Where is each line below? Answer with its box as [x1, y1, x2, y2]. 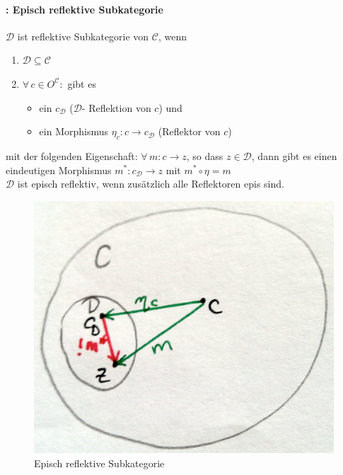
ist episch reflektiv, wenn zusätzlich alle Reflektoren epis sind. [17, 176, 284, 191]
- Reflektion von [81, 100, 151, 115]
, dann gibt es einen [251, 148, 337, 163]
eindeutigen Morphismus [6, 162, 112, 177]
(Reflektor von [158, 124, 221, 139]
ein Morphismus [39, 124, 109, 139]
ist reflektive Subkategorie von [17, 28, 149, 43]
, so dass [186, 148, 223, 163]
